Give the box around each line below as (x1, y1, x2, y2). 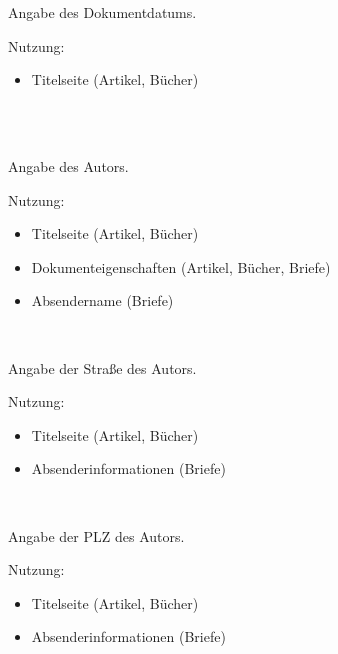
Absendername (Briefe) (31, 290, 174, 311)
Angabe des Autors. (8, 155, 129, 176)
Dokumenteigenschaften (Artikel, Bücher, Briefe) (31, 256, 331, 277)
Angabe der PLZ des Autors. (8, 525, 185, 546)
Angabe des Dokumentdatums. (8, 2, 197, 22)
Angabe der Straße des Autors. (8, 357, 197, 378)
